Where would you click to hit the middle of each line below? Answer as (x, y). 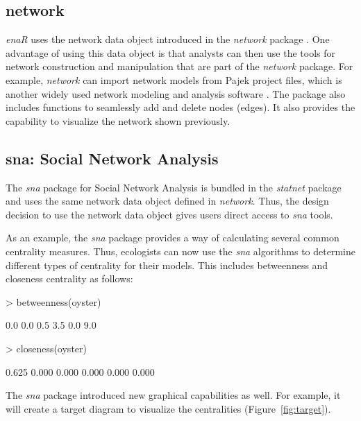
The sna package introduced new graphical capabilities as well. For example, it (173, 395)
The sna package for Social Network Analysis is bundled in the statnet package (174, 187)
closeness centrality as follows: (69, 278)
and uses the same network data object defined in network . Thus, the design (167, 201)
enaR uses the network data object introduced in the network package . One (168, 39)
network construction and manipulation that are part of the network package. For (179, 66)
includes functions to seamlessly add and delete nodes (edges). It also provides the (180, 107)
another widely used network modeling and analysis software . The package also (176, 93)
